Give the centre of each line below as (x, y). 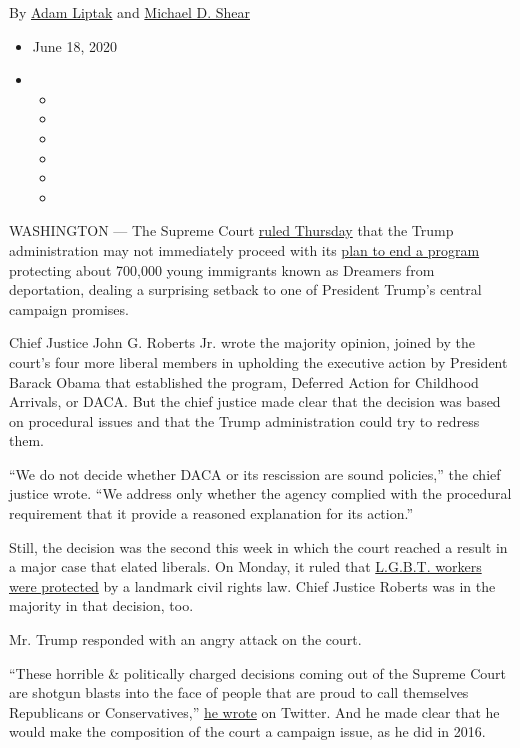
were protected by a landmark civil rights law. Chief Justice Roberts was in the (252, 585)
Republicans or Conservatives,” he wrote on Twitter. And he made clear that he (254, 711)
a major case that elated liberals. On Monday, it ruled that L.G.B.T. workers (245, 566)
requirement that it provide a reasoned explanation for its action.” (211, 513)
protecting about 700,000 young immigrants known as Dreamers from (222, 269)
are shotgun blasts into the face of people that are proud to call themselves (239, 692)
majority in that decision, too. (101, 605)
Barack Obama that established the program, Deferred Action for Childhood (244, 381)
